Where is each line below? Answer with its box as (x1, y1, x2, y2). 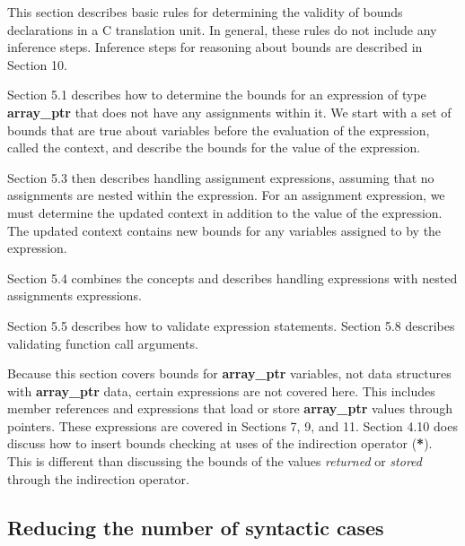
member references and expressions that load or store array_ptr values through (7, 399, 452, 418)
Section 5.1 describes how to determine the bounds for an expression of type (7, 85, 426, 104)
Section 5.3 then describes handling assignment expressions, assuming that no (7, 168, 434, 186)
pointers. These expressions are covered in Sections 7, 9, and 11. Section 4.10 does (7, 416, 458, 435)
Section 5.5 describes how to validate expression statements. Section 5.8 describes (7, 316, 455, 334)
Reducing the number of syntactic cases (7, 513, 384, 541)
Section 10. (7, 55, 67, 74)
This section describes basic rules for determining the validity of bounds (7, 3, 403, 21)
